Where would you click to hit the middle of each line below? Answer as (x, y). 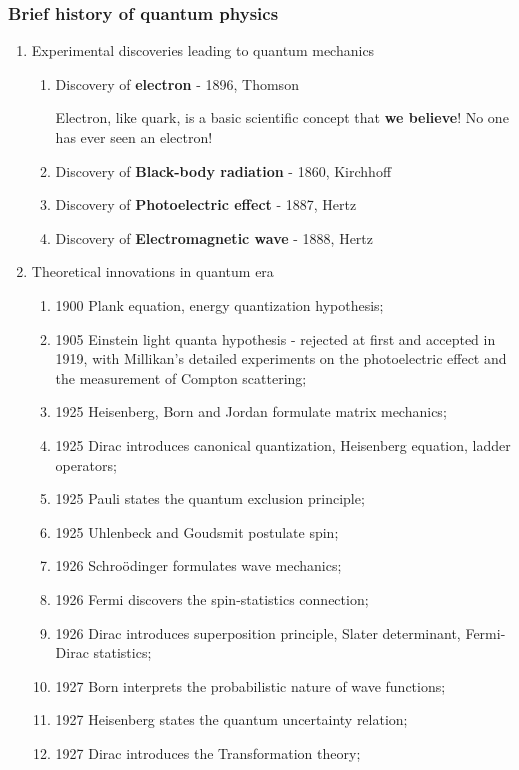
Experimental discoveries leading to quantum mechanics (203, 50)
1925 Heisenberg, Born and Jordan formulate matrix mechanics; (251, 411)
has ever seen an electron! (134, 137)
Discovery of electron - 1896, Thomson (177, 83)
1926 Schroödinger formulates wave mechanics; (198, 565)
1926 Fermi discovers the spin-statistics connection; (212, 598)
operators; (86, 464)
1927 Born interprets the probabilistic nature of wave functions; (250, 685)
